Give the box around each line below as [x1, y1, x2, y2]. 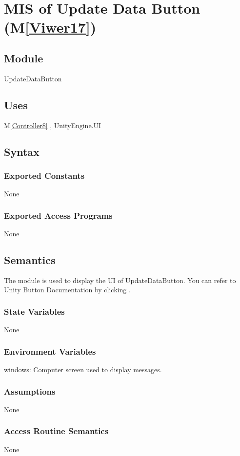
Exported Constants [4, 169, 85, 181]
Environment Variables [4, 345, 96, 357]
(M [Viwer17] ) [4, 17, 97, 37]
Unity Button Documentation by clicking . [4, 285, 131, 295]
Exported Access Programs [4, 209, 113, 221]
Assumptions [4, 385, 56, 397]
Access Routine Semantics [4, 425, 109, 437]
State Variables [4, 305, 65, 317]
